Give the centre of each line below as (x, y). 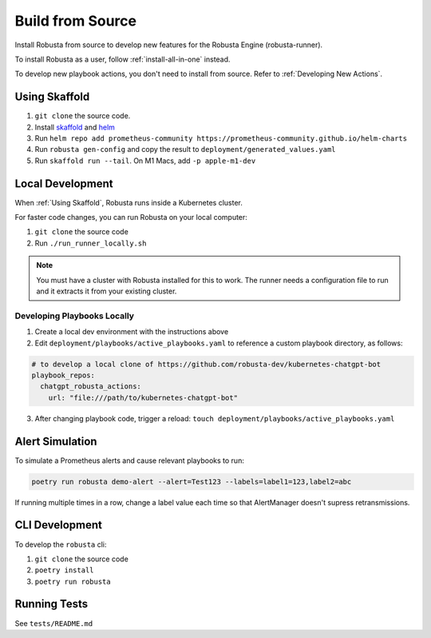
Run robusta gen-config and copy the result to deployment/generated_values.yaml (185, 150)
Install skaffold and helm (75, 127)
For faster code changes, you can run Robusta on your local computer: (131, 217)
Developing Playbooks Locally (75, 316)
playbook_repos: (63, 375)
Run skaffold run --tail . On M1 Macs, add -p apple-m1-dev (145, 161)
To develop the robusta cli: (61, 544)
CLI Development (59, 525)
